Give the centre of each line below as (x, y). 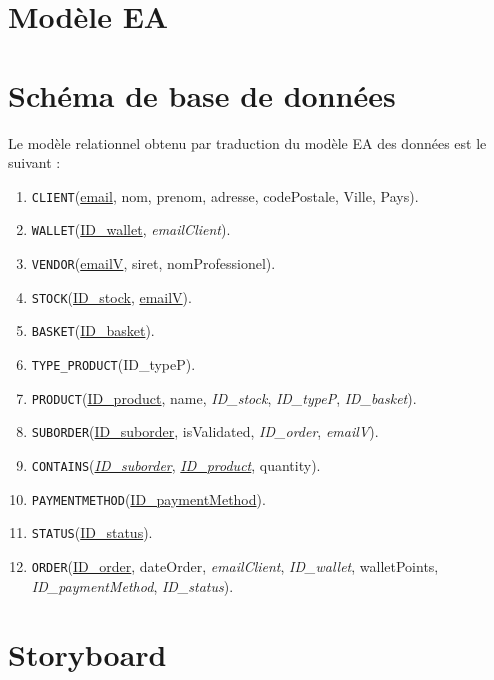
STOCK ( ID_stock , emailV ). (111, 296)
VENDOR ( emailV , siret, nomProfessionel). (153, 263)
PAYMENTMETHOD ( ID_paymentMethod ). (148, 498)
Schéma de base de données (202, 94)
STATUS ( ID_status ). (92, 532)
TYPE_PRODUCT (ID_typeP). (113, 363)
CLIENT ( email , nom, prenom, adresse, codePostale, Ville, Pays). (225, 195)
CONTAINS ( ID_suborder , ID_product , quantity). (176, 464)
